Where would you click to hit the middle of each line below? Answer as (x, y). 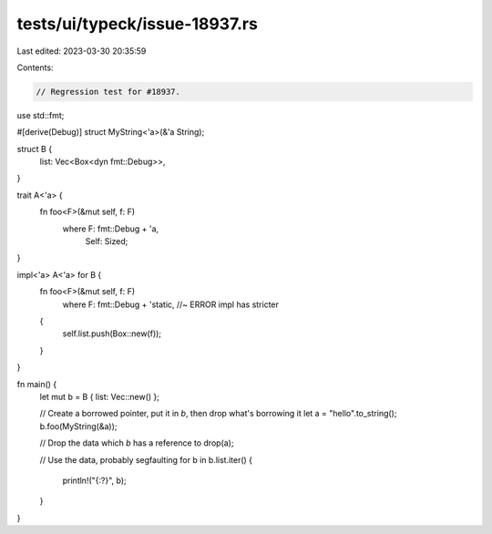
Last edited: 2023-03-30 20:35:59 (82, 51)
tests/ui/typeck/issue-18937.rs (138, 24)
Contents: (35, 67)
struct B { (35, 149)
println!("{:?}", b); (94, 480)
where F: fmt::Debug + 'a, (111, 229)
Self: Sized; (107, 241)
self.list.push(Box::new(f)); (112, 334)
